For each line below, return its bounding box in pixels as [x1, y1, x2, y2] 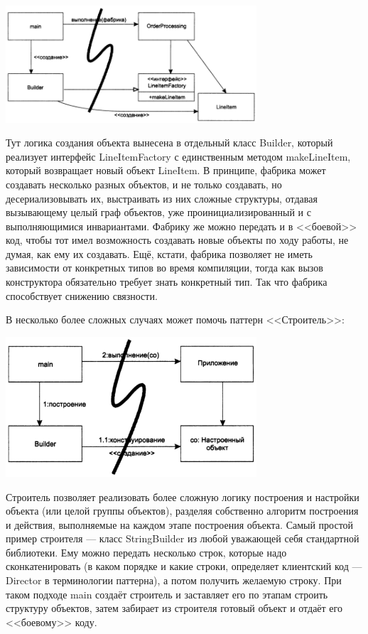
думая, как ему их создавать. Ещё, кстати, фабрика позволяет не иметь [6, 246, 313, 261]
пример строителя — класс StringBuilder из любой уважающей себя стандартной [6, 531, 359, 546]
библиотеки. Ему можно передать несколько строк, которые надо [6, 544, 287, 559]
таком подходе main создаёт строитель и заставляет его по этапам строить [6, 586, 328, 601]
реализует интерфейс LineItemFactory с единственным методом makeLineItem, [6, 149, 351, 163]
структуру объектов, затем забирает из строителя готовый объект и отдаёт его [6, 601, 342, 616]
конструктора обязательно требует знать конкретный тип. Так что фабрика [6, 274, 328, 289]
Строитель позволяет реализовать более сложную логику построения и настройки [6, 489, 359, 504]
